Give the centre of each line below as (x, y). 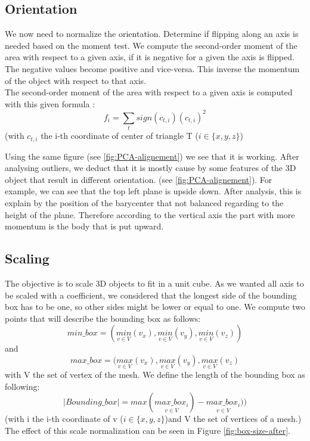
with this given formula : (50, 103)
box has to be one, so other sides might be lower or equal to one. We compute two (155, 307)
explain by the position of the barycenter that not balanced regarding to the (144, 203)
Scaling (27, 258)
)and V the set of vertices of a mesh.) (233, 419)
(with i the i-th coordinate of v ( (64, 419)
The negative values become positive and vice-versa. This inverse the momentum (152, 68)
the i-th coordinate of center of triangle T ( (120, 136)
